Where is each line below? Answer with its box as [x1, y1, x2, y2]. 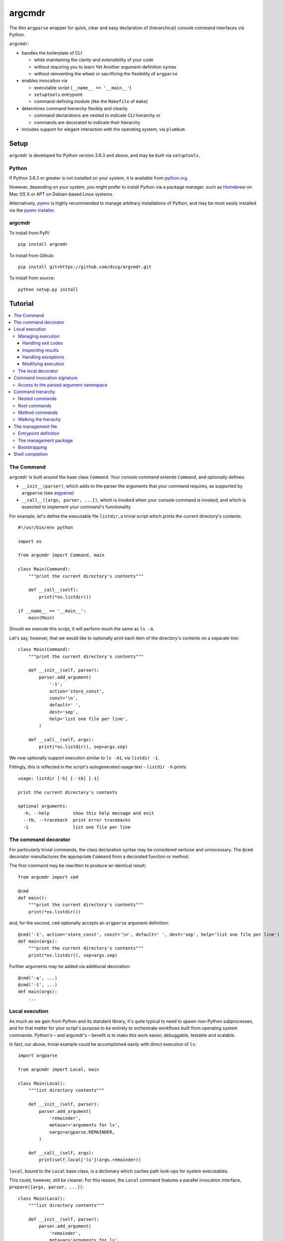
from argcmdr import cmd [18, 874, 78, 880]
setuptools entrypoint [34, 92, 83, 98]
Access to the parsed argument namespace [18, 382, 108, 388]
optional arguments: [18, 803, 68, 809]
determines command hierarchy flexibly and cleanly [21, 105, 128, 111]
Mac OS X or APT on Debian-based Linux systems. [9, 191, 114, 197]
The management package [18, 437, 73, 443]
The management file [13, 423, 57, 429]
